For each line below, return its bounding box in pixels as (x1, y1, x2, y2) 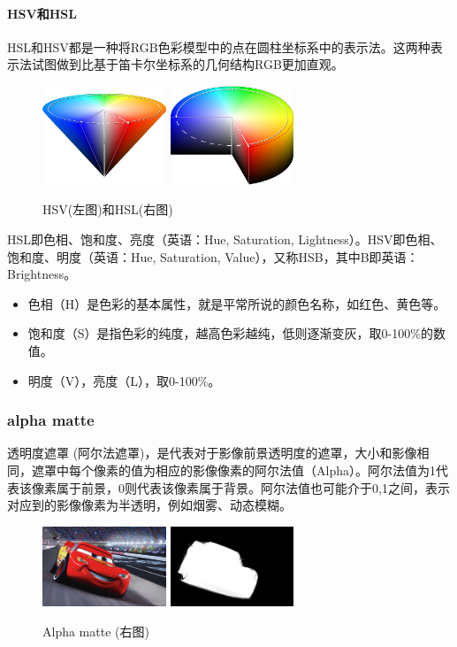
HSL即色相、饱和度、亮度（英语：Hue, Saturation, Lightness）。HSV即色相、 (7, 230, 443, 249)
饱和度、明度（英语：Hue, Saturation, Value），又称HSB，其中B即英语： (7, 247, 419, 266)
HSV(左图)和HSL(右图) (42, 200, 173, 219)
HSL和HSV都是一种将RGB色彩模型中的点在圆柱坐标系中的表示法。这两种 (7, 37, 430, 56)
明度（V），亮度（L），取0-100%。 (27, 371, 221, 389)
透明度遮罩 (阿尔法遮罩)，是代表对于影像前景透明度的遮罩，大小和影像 (7, 443, 417, 462)
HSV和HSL (7, 4, 77, 22)
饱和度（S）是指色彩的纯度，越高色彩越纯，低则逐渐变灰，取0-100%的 (27, 324, 433, 343)
